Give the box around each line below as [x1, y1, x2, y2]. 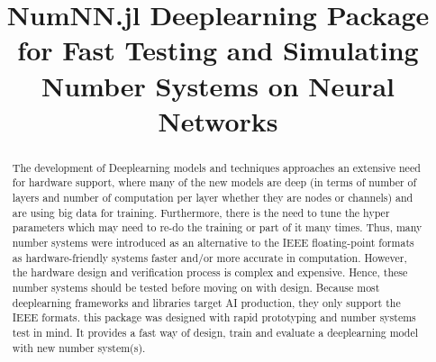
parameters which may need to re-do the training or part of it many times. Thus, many [12, 220, 422, 235]
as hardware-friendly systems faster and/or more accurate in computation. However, [12, 249, 407, 265]
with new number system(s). [12, 339, 146, 355]
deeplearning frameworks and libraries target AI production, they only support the [12, 294, 401, 310]
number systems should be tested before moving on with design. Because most [12, 279, 380, 294]
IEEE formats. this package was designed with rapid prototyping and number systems [12, 310, 416, 325]
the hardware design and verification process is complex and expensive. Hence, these [12, 265, 408, 280]
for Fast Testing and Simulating [17, 32, 419, 68]
